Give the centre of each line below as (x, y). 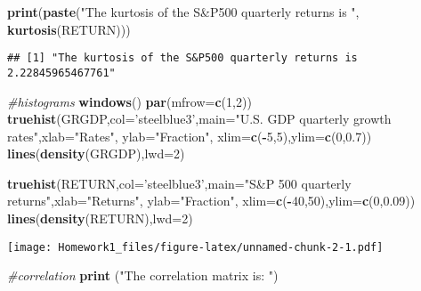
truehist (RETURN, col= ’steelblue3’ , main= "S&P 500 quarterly (179, 183)
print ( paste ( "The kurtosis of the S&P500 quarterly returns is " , (183, 12)
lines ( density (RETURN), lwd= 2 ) (100, 218)
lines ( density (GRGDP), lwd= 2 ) (96, 154)
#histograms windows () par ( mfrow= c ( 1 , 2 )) (130, 101)
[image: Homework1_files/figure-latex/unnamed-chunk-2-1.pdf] (195, 247)
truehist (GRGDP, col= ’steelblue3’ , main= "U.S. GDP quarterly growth (199, 119)
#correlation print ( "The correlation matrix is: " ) (143, 275)
